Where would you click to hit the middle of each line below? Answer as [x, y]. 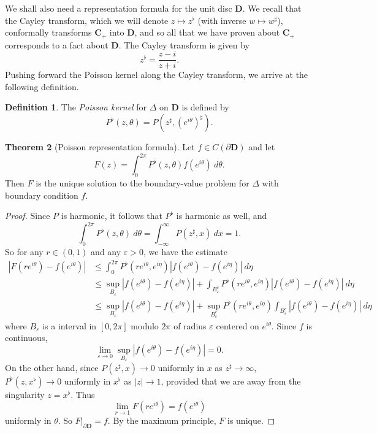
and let [262, 147]
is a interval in [70, 325]
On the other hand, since [52, 367]
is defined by [205, 107]
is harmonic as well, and [222, 216]
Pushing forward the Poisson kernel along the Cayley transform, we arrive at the [157, 75]
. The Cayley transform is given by [184, 44]
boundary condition [42, 195]
